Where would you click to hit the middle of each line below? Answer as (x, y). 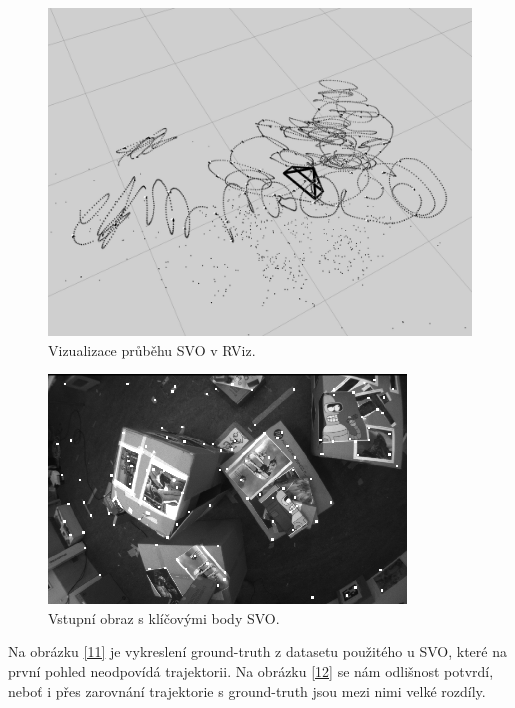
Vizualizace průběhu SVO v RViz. (152, 349)
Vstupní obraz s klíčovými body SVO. (164, 617)
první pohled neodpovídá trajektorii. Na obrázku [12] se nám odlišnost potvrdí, (251, 670)
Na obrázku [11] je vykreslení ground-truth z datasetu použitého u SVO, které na (257, 651)
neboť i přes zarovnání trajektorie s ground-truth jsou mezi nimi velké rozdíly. (247, 690)
